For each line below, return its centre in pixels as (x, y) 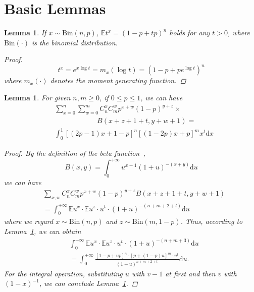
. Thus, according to (212, 221)
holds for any (190, 33)
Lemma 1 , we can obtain (43, 231)
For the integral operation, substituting (63, 273)
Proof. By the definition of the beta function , (75, 153)
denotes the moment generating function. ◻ (118, 80)
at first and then (190, 273)
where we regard (29, 221)
